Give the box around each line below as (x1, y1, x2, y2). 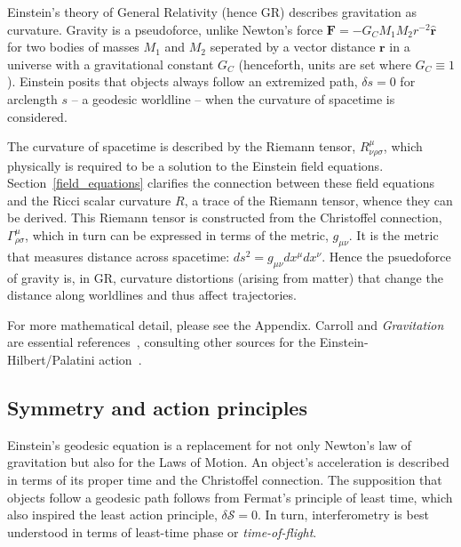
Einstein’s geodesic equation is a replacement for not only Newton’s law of (7, 435, 411, 454)
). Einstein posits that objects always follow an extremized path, (7, 72, 358, 91)
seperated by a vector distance (210, 37, 376, 56)
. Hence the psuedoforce (322, 246, 451, 265)
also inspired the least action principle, (7, 505, 218, 524)
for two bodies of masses (7, 37, 139, 56)
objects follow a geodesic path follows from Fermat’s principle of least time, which (7, 487, 453, 506)
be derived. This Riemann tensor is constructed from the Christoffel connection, (7, 208, 442, 227)
